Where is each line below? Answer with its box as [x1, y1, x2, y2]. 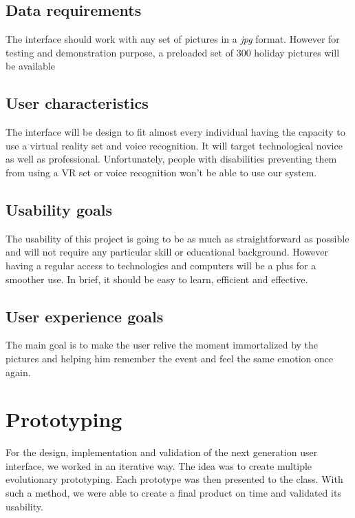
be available [6, 59, 55, 73]
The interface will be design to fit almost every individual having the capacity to [6, 125, 345, 139]
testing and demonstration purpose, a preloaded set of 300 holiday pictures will [6, 45, 340, 59]
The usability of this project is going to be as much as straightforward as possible [6, 231, 349, 245]
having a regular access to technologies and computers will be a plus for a [6, 258, 316, 272]
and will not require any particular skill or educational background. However [6, 245, 329, 259]
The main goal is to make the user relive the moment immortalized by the [6, 338, 319, 352]
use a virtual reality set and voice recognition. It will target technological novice [6, 138, 343, 152]
